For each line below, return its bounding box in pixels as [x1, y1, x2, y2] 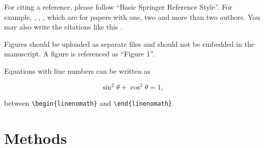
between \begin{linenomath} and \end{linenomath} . [4, 98, 174, 108]
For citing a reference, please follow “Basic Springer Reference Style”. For [4, 2, 232, 12]
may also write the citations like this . [4, 21, 123, 32]
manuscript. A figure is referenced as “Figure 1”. [4, 48, 154, 59]
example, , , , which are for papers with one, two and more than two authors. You [4, 11, 260, 22]
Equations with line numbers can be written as [4, 65, 151, 76]
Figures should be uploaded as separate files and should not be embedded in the [4, 38, 255, 49]
